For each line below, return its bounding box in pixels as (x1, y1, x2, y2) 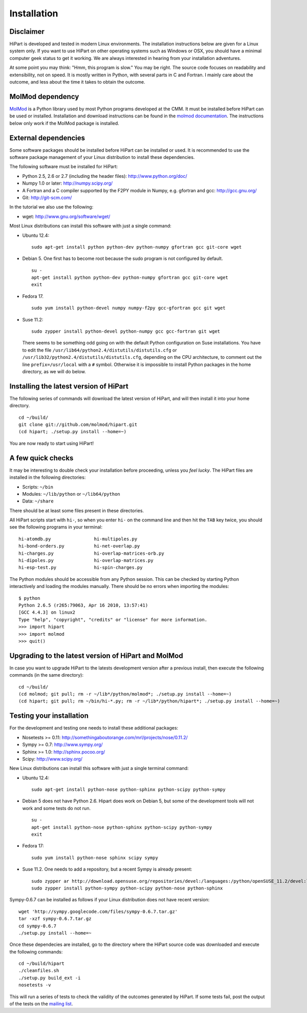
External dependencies (9, 133, 85, 142)
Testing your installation (9, 712, 89, 720)
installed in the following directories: (9, 474, 86, 480)
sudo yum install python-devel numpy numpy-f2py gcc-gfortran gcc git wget (31, 305, 226, 311)
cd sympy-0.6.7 (18, 923, 57, 929)
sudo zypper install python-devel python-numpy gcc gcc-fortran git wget (31, 329, 221, 334)
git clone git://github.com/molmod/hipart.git (18, 422, 138, 428)
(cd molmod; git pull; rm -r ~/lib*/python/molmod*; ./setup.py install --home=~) (18, 691, 232, 697)
